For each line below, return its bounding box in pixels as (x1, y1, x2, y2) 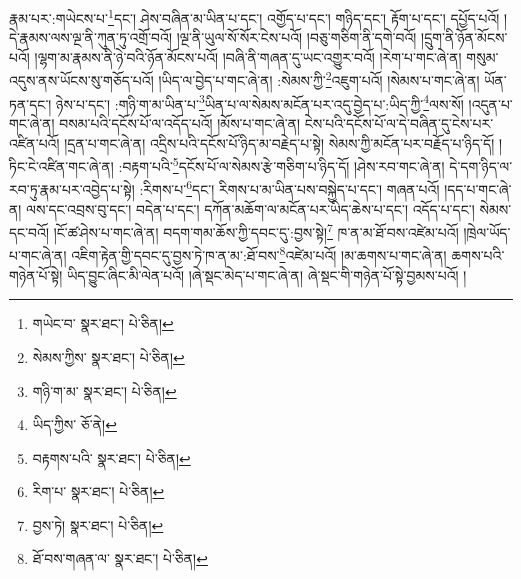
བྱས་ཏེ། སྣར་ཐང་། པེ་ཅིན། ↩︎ (32, 514, 164, 535)
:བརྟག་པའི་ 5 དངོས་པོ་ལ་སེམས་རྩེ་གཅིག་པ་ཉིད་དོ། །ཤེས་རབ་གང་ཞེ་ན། (118, 153, 445, 176)
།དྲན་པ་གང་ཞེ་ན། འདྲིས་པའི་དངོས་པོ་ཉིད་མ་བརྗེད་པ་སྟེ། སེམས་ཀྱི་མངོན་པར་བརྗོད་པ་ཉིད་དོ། (64, 132, 495, 153)
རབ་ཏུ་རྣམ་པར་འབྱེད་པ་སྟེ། (9, 179, 135, 200)
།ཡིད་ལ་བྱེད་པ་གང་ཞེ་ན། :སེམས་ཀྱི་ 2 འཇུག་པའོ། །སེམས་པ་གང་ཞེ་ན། (158, 67, 480, 91)
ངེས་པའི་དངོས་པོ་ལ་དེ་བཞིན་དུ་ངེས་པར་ (304, 112, 494, 133)
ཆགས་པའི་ (451, 245, 505, 266)
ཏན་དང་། (9, 93, 52, 114)
